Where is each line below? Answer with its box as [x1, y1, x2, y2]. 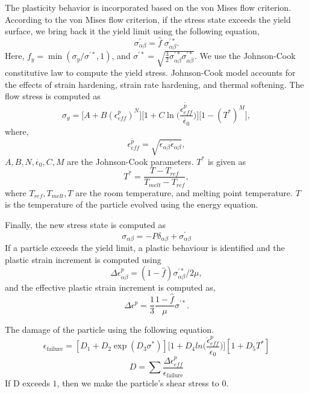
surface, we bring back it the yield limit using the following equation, [5, 25, 260, 37]
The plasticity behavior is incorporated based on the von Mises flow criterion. [5, 1, 292, 13]
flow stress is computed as [5, 90, 101, 102]
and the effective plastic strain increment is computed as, [5, 281, 216, 294]
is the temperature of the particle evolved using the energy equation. [5, 198, 258, 211]
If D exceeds [5, 377, 50, 389]
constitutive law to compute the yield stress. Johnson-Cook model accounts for [5, 66, 296, 79]
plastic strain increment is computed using [5, 253, 161, 265]
